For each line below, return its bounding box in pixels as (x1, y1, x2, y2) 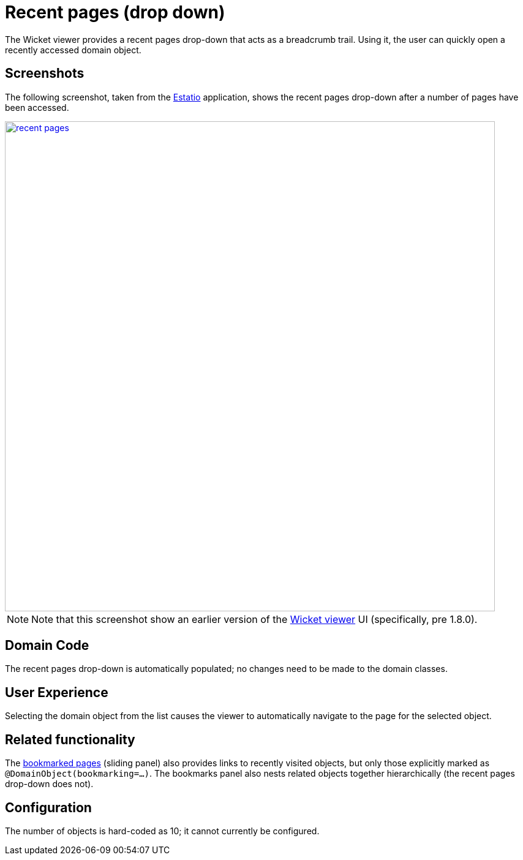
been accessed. (5, 102, 69, 113)
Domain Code (5, 638, 89, 654)
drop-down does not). (5, 779, 94, 790)
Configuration (5, 799, 92, 815)
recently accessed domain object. (5, 44, 141, 55)
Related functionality (5, 731, 135, 747)
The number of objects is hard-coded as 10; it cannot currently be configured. (5, 825, 320, 836)
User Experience (5, 684, 108, 700)
